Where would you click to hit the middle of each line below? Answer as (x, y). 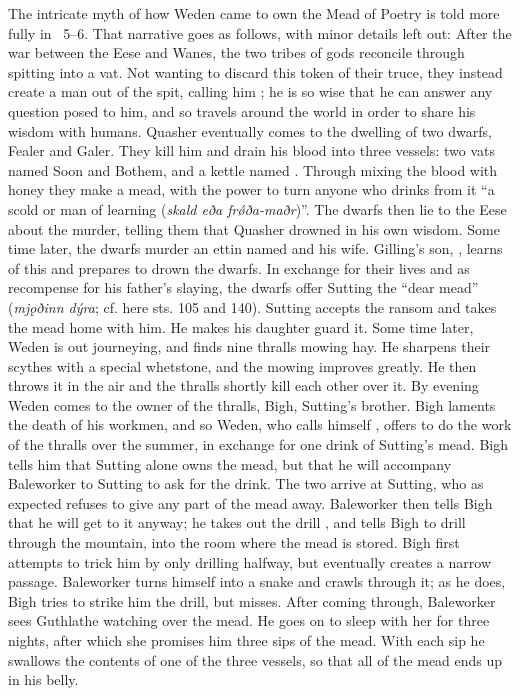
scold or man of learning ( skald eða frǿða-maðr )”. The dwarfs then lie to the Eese (257, 208)
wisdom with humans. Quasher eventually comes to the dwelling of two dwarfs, (250, 130)
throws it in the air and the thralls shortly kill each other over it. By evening (243, 385)
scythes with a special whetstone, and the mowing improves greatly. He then (242, 365)
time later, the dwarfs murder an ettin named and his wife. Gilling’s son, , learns (255, 248)
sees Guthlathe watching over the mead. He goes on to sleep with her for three (249, 620)
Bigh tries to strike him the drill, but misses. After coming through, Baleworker (252, 600)
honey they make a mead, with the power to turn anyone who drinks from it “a (251, 189)
